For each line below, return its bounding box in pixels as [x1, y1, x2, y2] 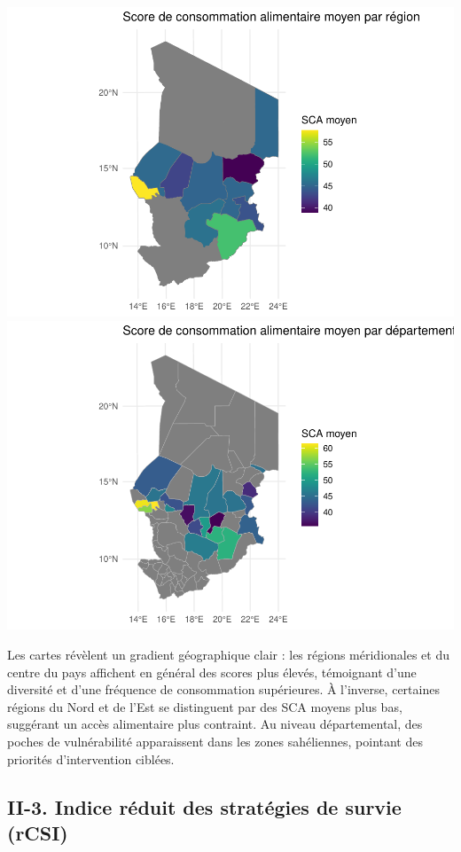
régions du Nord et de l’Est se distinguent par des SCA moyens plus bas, [7, 697, 402, 715]
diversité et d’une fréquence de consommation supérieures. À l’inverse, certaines [7, 680, 440, 699]
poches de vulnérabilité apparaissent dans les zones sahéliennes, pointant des [7, 732, 423, 750]
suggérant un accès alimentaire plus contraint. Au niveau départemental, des [7, 715, 423, 733]
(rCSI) [7, 818, 68, 846]
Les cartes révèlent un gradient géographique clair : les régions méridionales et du [7, 645, 449, 664]
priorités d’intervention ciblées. [7, 749, 175, 768]
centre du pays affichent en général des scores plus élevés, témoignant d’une [7, 662, 417, 681]
